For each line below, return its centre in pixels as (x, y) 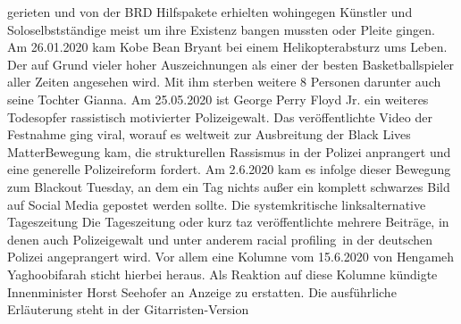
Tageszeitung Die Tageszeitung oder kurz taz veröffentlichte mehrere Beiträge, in (228, 222)
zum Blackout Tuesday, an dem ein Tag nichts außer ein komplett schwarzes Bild (229, 186)
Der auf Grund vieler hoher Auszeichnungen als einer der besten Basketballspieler (231, 64)
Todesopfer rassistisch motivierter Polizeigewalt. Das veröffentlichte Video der (220, 116)
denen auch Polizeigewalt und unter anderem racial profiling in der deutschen (220, 239)
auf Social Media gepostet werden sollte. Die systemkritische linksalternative (217, 204)
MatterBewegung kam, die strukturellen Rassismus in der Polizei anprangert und (229, 151)
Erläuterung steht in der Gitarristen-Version (128, 309)
